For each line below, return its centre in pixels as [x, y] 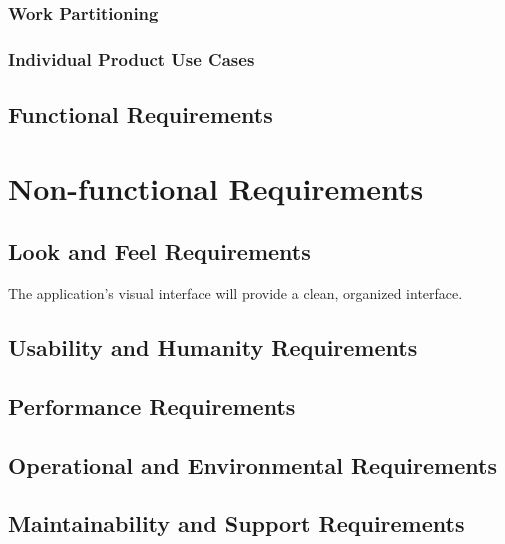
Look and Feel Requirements [159, 251]
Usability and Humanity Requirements [213, 347]
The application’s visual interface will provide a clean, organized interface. [235, 293]
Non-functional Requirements [216, 187]
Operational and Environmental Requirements [252, 464]
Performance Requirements [152, 405]
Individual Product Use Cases [131, 58]
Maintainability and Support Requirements [236, 523]
